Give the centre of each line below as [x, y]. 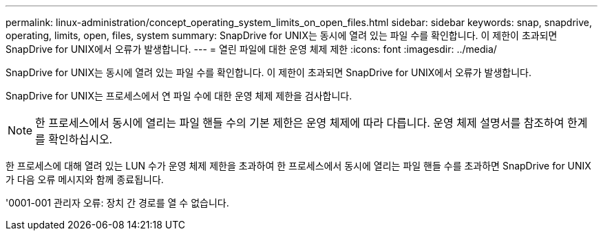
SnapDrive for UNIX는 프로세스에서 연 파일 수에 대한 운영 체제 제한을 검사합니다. [179, 96]
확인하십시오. [81, 139]
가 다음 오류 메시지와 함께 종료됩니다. [85, 179]
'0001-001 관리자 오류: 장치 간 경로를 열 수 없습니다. [117, 203]
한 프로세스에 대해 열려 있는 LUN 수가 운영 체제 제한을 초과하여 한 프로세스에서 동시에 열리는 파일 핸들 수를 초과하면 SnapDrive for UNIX [298, 166]
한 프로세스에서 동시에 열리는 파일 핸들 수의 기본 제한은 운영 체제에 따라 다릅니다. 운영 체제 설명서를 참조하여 [300, 123]
